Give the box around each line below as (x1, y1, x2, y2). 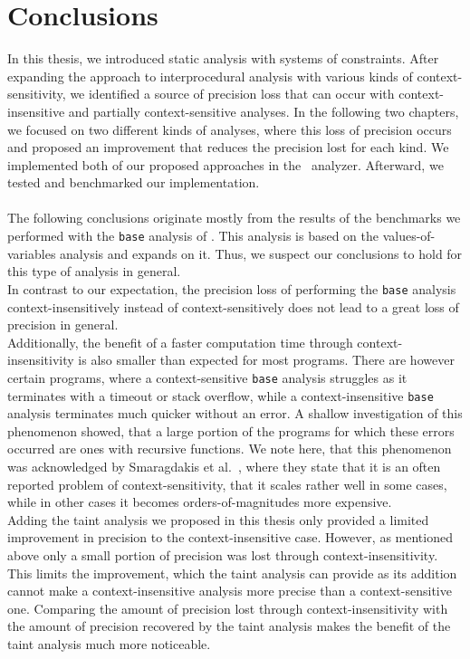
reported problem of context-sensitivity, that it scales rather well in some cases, (7, 474, 447, 493)
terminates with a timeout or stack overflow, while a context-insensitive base (7, 386, 434, 405)
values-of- (382, 226, 436, 245)
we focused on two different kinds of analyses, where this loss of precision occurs (7, 119, 452, 138)
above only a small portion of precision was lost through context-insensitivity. (7, 546, 438, 564)
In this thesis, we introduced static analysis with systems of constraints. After (7, 49, 439, 68)
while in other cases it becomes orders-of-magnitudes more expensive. (7, 492, 392, 511)
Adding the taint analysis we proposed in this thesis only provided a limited (7, 510, 429, 529)
